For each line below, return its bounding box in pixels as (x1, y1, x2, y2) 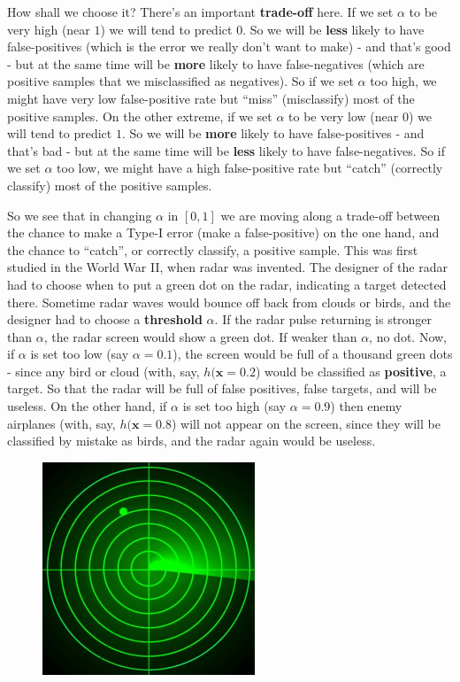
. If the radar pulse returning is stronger (214, 310, 433, 329)
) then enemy (330, 397, 402, 415)
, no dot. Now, (369, 327, 448, 345)
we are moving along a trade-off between (220, 205, 441, 224)
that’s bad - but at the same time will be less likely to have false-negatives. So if (7, 141, 446, 159)
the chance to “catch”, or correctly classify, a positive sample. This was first (7, 240, 418, 259)
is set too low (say (30, 345, 129, 363)
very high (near (7, 19, 90, 38)
